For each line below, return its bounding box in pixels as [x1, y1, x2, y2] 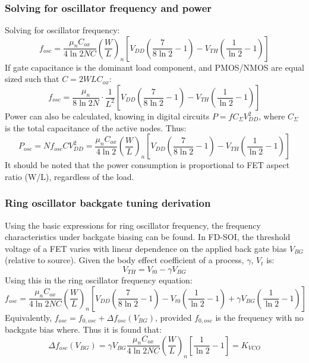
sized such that [5, 72, 59, 85]
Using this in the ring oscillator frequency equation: [5, 273, 193, 286]
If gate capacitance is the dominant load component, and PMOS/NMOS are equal [5, 61, 304, 73]
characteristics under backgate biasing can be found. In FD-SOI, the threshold [5, 231, 291, 243]
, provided [155, 311, 192, 323]
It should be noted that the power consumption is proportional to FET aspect [5, 159, 290, 171]
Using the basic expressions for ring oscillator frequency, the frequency [5, 219, 261, 231]
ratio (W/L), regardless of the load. [5, 170, 134, 182]
